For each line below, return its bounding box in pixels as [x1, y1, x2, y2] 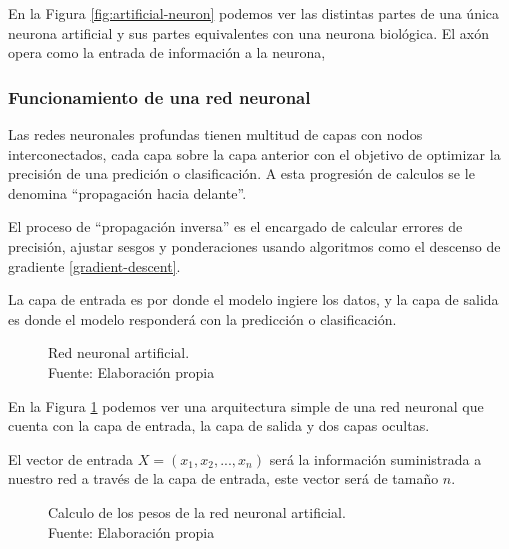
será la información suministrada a [269, 448, 482, 469]
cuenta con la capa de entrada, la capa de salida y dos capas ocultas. [8, 415, 430, 436]
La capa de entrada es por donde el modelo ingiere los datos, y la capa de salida [8, 289, 499, 310]
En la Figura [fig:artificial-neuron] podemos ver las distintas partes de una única [8, 3, 500, 23]
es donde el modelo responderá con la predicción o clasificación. [8, 308, 397, 329]
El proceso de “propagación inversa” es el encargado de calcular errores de [8, 216, 463, 237]
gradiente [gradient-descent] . [8, 255, 181, 276]
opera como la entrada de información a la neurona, [8, 42, 326, 63]
